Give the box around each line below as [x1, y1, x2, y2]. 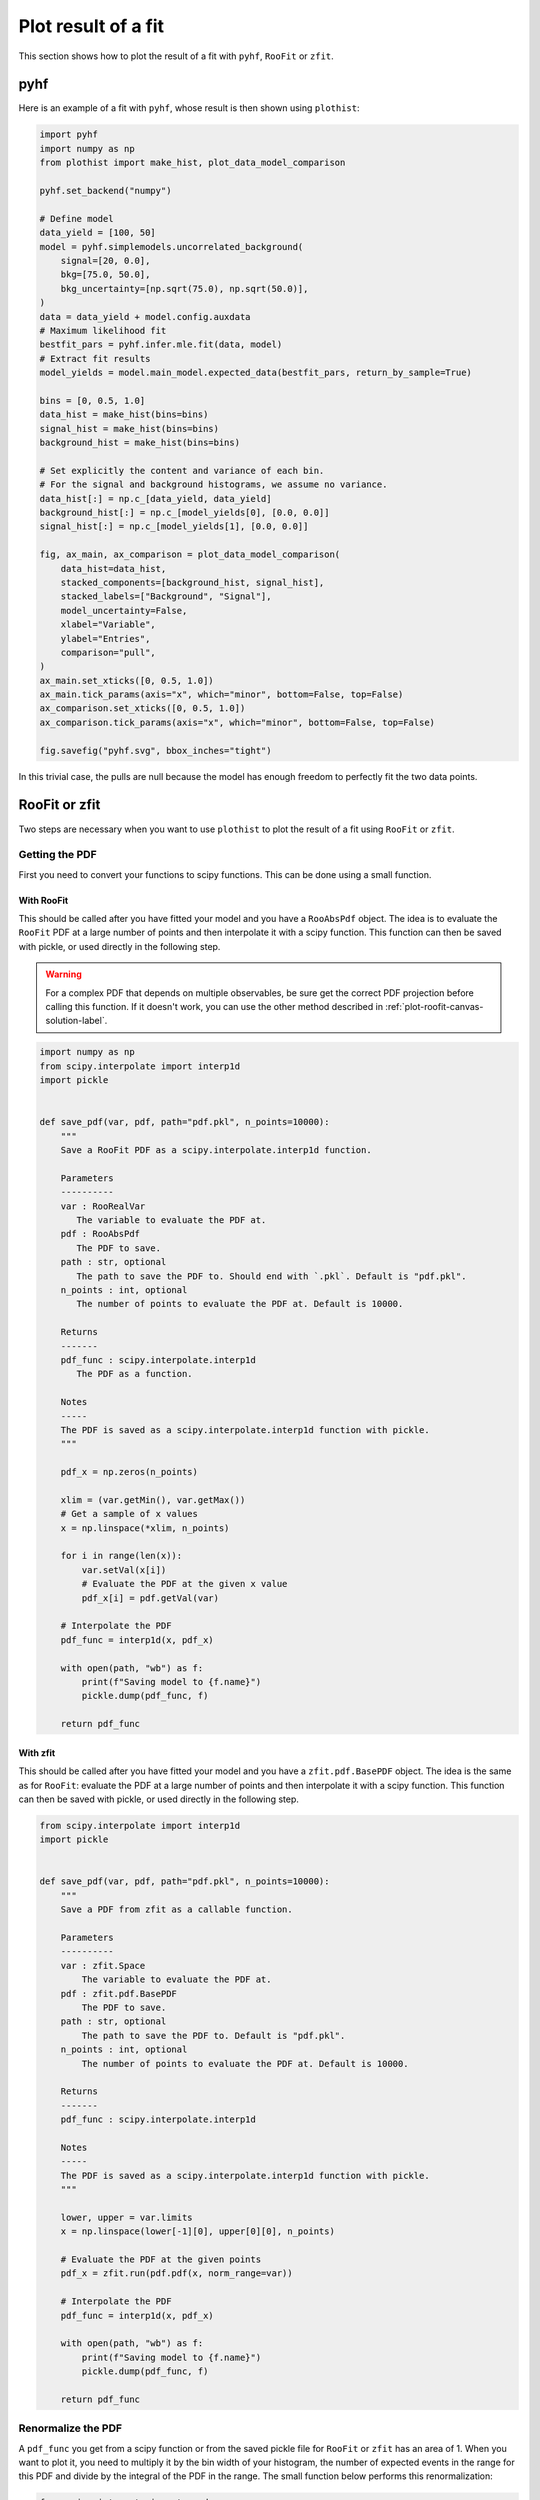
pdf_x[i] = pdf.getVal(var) [81, 1592, 220, 1604]
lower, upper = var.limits [60, 2211, 194, 2223]
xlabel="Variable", [60, 619, 157, 630]
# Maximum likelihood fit [39, 325, 167, 336]
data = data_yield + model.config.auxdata [39, 311, 251, 322]
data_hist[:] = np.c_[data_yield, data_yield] [39, 493, 272, 504]
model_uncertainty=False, [60, 605, 188, 616]
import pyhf [39, 129, 99, 140]
